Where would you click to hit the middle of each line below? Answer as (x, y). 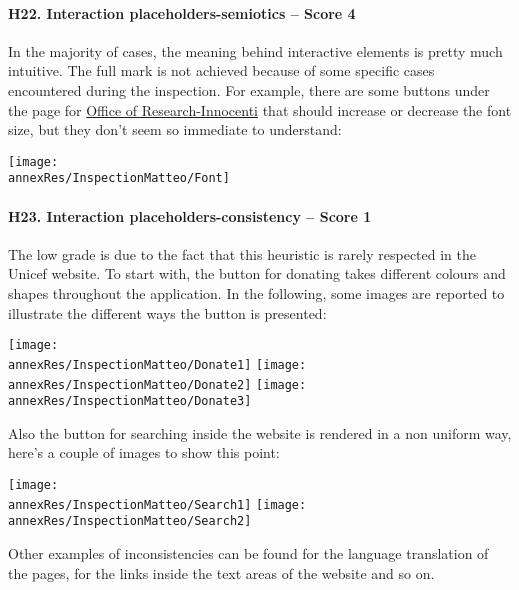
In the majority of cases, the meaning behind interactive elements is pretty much (255, 50)
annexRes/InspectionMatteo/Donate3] (130, 401)
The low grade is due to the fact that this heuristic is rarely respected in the (242, 253)
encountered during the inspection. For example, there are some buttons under (249, 89)
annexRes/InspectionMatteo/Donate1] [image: (157, 364)
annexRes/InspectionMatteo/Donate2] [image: (157, 384)
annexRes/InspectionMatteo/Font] (119, 178)
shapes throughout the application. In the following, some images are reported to (256, 293)
